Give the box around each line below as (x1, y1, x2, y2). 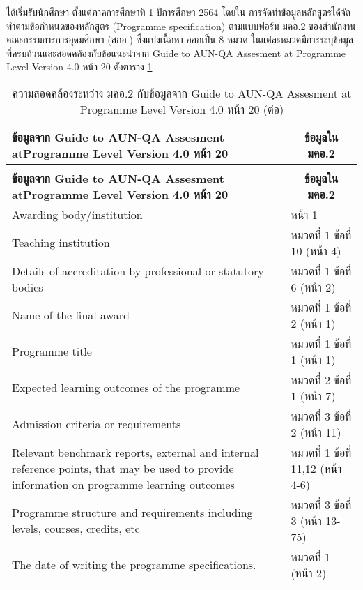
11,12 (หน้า (291, 460, 342, 476)
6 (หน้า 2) (291, 278, 336, 295)
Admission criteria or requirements (12, 416, 181, 432)
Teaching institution (12, 234, 110, 251)
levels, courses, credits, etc (12, 520, 140, 537)
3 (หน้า (291, 512, 322, 529)
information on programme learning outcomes (12, 476, 235, 492)
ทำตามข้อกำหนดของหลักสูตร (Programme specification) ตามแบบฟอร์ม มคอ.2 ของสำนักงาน (6, 18, 356, 33)
